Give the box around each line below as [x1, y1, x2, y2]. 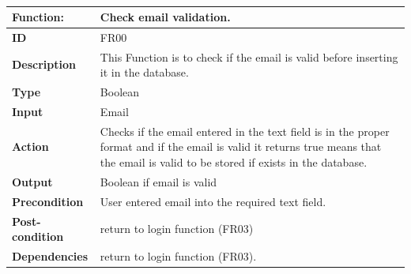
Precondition [12, 193, 84, 209]
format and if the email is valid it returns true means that [100, 138, 382, 155]
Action [12, 138, 49, 155]
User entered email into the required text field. [100, 193, 326, 209]
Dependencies [12, 247, 89, 264]
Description [12, 56, 77, 73]
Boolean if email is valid [100, 173, 217, 190]
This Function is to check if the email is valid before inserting [100, 48, 398, 65]
